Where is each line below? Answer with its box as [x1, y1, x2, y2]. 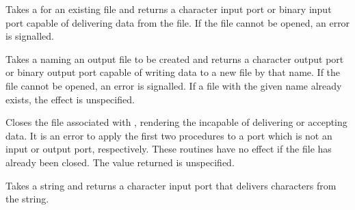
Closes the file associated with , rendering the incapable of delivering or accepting [5, 115, 347, 129]
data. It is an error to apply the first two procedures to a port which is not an [5, 128, 332, 142]
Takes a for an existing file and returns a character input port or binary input [5, 2, 332, 16]
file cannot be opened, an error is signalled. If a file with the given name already [5, 78, 342, 92]
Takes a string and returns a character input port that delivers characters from [5, 178, 337, 192]
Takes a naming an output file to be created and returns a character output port [5, 51, 344, 66]
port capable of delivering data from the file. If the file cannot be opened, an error [5, 15, 350, 29]
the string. [5, 192, 49, 206]
